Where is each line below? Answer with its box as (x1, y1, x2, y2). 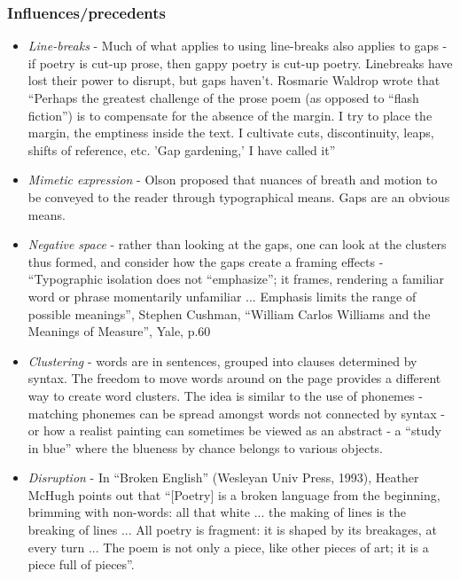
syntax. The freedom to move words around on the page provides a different (27, 369, 441, 387)
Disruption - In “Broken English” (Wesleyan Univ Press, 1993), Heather (27, 468, 419, 487)
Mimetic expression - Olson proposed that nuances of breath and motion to (27, 170, 438, 189)
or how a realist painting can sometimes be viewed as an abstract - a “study (27, 421, 441, 440)
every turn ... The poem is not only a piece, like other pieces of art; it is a (27, 537, 429, 556)
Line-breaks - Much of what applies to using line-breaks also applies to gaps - (27, 36, 448, 55)
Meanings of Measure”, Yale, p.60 (27, 322, 211, 340)
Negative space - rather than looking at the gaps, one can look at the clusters (27, 235, 447, 254)
